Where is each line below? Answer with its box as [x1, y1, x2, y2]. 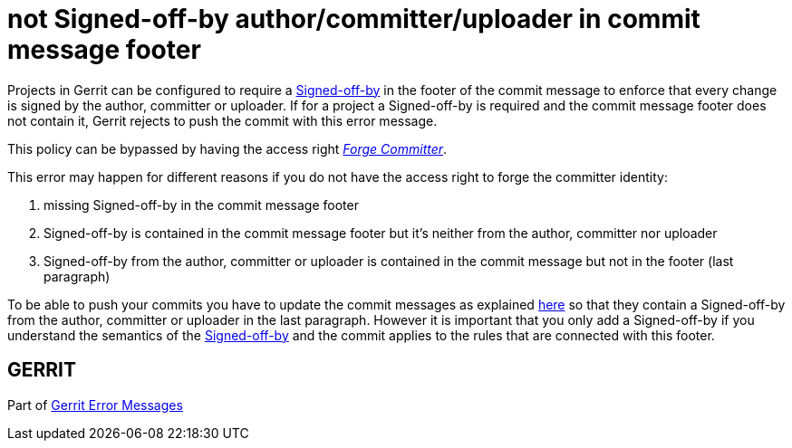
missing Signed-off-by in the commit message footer [43, 196, 359, 213]
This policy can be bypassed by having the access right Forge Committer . [7, 140, 448, 157]
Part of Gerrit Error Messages [7, 396, 183, 413]
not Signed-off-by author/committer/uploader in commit [7, 4, 700, 34]
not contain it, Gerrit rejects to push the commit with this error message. [7, 112, 438, 129]
